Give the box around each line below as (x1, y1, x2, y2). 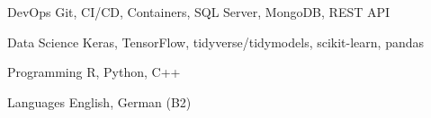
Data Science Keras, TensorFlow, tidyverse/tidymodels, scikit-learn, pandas (7, 32, 425, 51)
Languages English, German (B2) (7, 92, 192, 111)
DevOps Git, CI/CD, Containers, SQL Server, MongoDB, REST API (7, 3, 391, 21)
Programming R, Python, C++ (7, 63, 181, 81)
